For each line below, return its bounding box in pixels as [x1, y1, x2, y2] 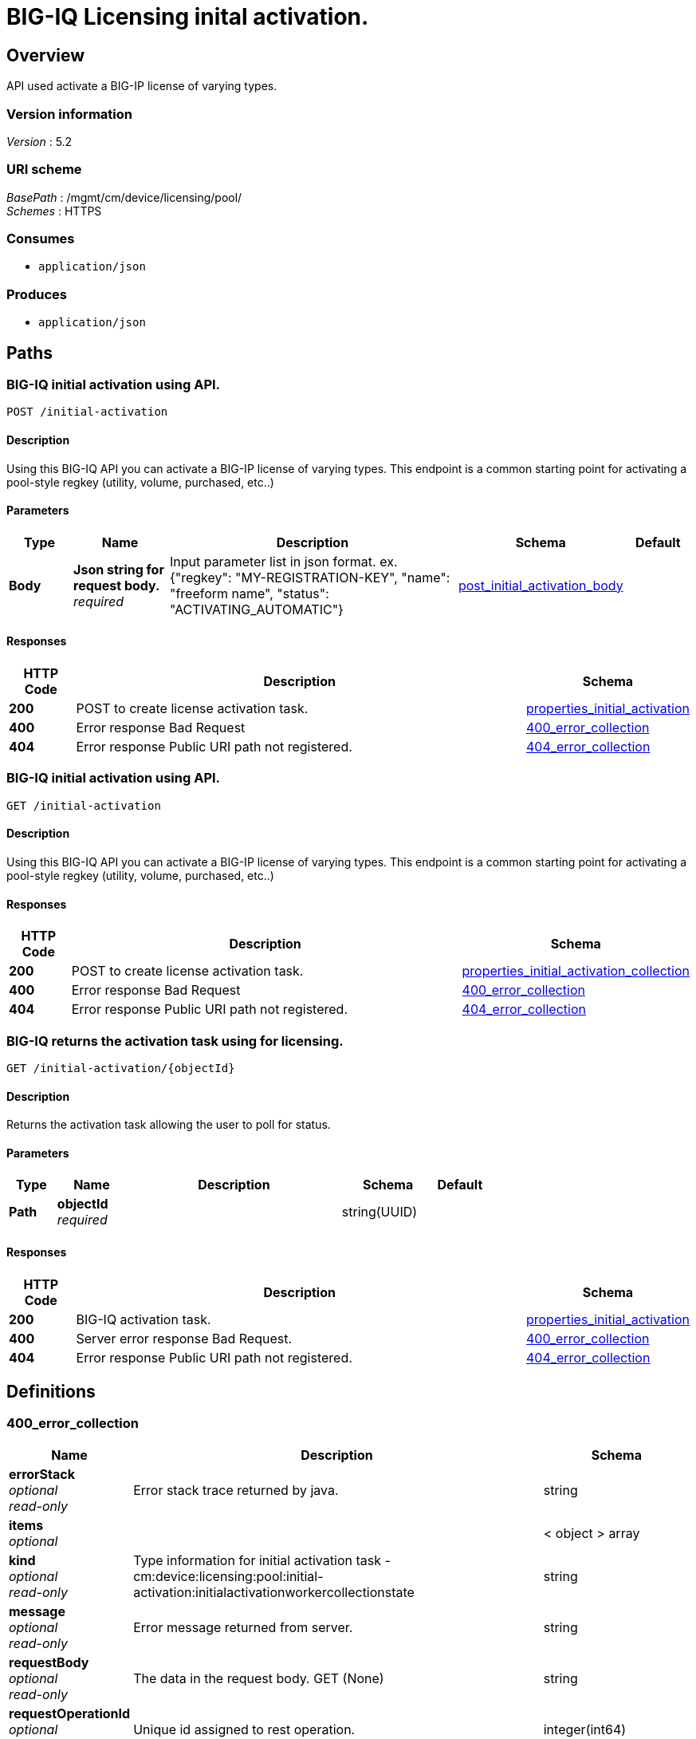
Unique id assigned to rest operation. [133, 1721, 356, 1737]
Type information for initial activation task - [133, 1552, 391, 1568]
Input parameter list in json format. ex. [169, 553, 398, 570]
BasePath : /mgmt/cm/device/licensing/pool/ [6, 190, 242, 204]
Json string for [73, 561, 164, 578]
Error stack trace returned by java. [133, 1481, 339, 1498]
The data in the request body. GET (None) [133, 1670, 384, 1686]
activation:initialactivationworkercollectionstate [133, 1583, 415, 1600]
